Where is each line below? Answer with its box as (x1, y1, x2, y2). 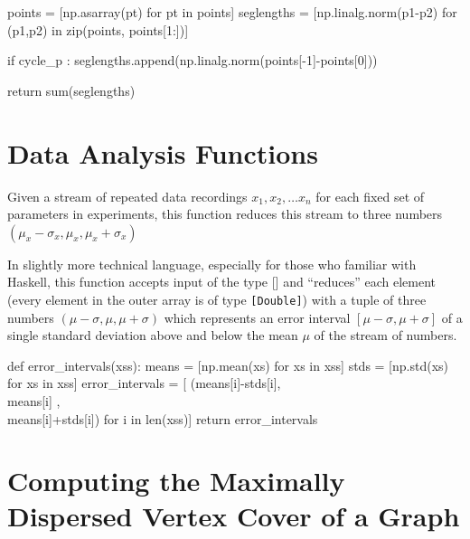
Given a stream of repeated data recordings (7, 186, 248, 205)
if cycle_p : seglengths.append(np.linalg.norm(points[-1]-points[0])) (7, 51, 378, 70)
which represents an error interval (164, 307, 351, 326)
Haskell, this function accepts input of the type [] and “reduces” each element (7, 272, 436, 291)
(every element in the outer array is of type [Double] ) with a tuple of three (7, 289, 427, 308)
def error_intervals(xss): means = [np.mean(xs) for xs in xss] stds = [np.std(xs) (7, 355, 449, 374)
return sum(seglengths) (7, 80, 136, 99)
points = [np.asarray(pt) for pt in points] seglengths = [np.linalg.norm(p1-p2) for (7, 3, 457, 21)
